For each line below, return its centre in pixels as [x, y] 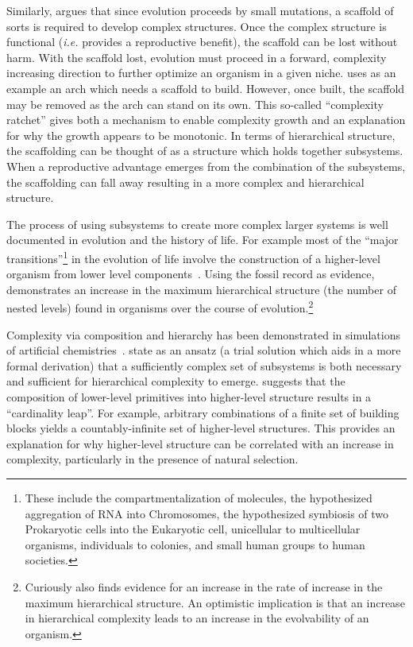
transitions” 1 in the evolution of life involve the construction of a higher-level [193, 257]
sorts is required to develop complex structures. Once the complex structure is [197, 26]
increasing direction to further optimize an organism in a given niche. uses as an [201, 73]
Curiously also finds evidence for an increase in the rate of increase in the [204, 586]
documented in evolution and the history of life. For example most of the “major [203, 240]
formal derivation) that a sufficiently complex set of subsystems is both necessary [204, 365]
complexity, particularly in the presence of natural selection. [152, 459]
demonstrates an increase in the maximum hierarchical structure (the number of [201, 289]
